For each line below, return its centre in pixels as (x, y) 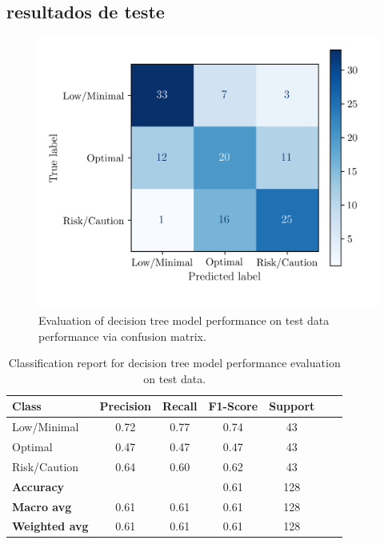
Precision (126, 406)
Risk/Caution (46, 466)
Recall (180, 406)
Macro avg (42, 506)
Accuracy (38, 486)
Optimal (32, 446)
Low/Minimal (46, 427)
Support (292, 406)
